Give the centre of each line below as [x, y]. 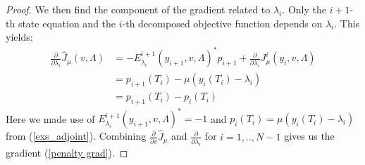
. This [347, 23]
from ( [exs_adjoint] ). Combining [76, 136]
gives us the [309, 136]
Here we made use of [50, 118]
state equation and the [67, 23]
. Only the [304, 9]
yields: [19, 37]
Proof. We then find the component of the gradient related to [138, 9]
